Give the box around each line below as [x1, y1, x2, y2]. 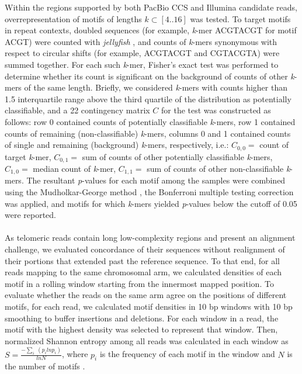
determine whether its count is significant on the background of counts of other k [5, 70, 294, 82]
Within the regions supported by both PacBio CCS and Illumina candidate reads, [5, 1, 297, 13]
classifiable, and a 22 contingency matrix [5, 104, 150, 116]
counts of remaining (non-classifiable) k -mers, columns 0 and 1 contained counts [5, 127, 291, 139]
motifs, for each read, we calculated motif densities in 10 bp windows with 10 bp [5, 300, 293, 313]
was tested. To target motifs [190, 12, 291, 25]
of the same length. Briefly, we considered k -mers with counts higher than [24, 81, 287, 93]
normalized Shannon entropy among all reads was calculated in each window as [5, 334, 289, 347]
